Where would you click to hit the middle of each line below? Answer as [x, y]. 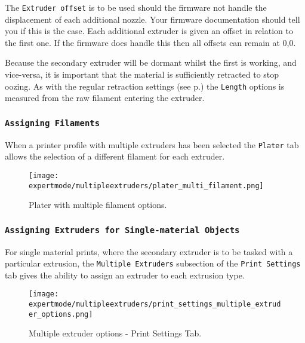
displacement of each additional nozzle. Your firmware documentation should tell [152, 19]
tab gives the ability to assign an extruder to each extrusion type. [125, 275]
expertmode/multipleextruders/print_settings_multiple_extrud [155, 304]
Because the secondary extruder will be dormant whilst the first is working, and [151, 62]
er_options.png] [61, 314]
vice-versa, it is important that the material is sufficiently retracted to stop [142, 74]
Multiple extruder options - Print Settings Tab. [115, 333]
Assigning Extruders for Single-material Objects [122, 230]
